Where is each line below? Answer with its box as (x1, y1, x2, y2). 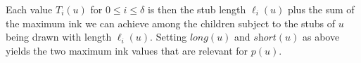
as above (302, 29, 340, 44)
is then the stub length (147, 2, 246, 16)
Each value (6, 2, 53, 16)
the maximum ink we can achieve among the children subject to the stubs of (6, 15, 336, 30)
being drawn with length (6, 29, 112, 44)
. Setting (150, 29, 187, 44)
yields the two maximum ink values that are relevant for (6, 43, 248, 57)
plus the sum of (287, 2, 355, 16)
